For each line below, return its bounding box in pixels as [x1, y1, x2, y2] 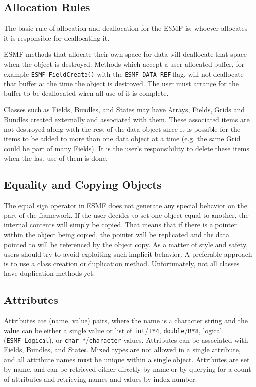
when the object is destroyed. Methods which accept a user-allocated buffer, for [4, 58, 245, 69]
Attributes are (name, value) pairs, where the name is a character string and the [4, 315, 248, 326]
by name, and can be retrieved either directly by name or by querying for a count [4, 364, 251, 374]
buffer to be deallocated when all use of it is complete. [4, 87, 169, 98]
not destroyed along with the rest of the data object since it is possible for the [4, 124, 241, 134]
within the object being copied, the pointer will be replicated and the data [4, 229, 229, 239]
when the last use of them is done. [4, 153, 108, 163]
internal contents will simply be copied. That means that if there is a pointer [4, 219, 237, 230]
